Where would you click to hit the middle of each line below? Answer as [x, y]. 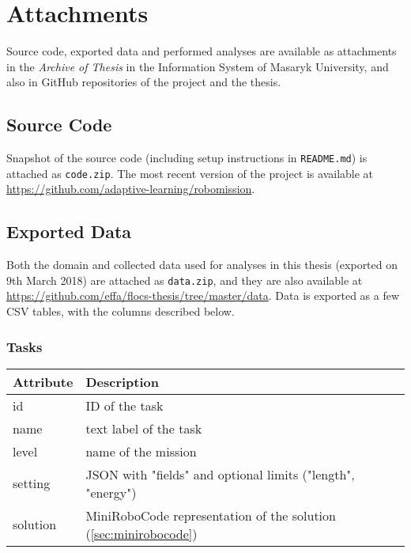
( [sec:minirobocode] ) [141, 533]
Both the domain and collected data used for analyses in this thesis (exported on [202, 265]
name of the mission [141, 451]
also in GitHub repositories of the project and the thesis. [144, 82]
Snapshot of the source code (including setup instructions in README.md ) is [187, 158]
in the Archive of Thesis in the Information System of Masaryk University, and [198, 66]
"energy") [111, 492]
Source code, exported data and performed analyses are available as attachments [202, 51]
